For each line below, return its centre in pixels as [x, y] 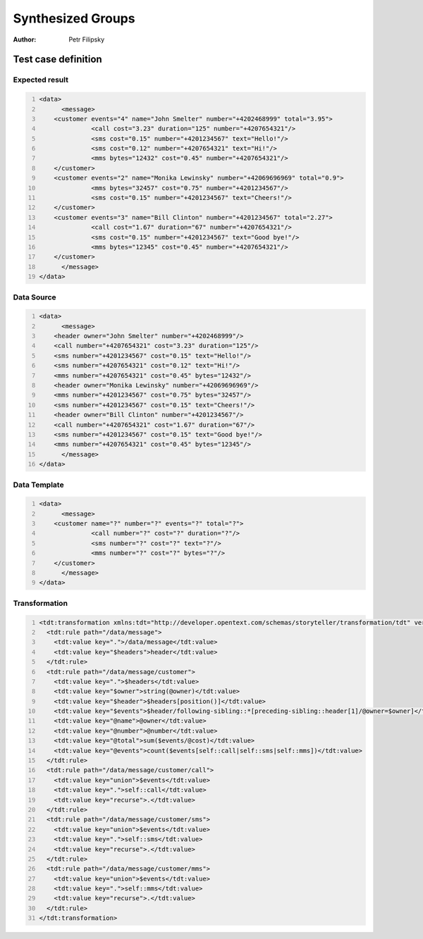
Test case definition [57, 60]
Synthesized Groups [74, 18]
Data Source [35, 297]
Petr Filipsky [87, 39]
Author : [25, 39]
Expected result [41, 80]
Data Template [38, 485]
